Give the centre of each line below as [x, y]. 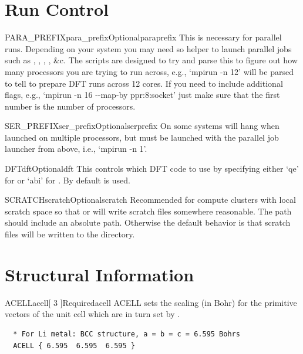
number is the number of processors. [70, 106]
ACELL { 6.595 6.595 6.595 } [74, 346]
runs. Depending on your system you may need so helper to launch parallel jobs [148, 48]
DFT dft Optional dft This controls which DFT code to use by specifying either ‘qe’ [152, 169]
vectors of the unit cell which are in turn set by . [92, 314]
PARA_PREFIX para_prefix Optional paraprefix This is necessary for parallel [143, 37]
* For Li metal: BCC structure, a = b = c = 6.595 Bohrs [127, 334]
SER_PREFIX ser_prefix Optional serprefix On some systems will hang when [142, 126]
